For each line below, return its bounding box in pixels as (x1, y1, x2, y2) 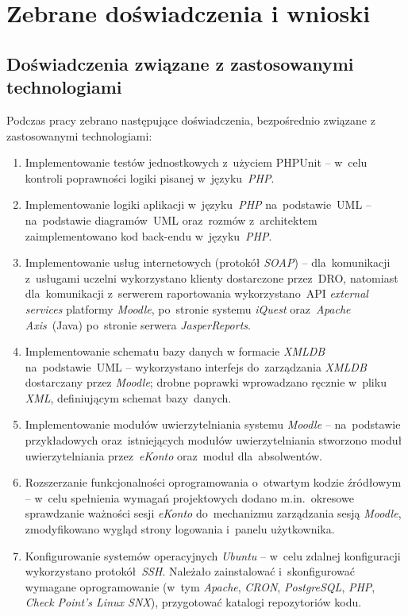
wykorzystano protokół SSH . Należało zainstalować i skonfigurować (25, 563, 355, 579)
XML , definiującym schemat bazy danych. (25, 389, 232, 406)
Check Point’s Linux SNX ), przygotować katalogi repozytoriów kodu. (25, 594, 362, 610)
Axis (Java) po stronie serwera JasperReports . (25, 316, 251, 333)
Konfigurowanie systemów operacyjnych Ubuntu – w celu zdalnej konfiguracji (25, 547, 401, 564)
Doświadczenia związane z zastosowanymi (6, 51, 354, 75)
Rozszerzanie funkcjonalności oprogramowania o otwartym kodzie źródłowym (25, 474, 402, 491)
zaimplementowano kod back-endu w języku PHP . (25, 227, 272, 244)
